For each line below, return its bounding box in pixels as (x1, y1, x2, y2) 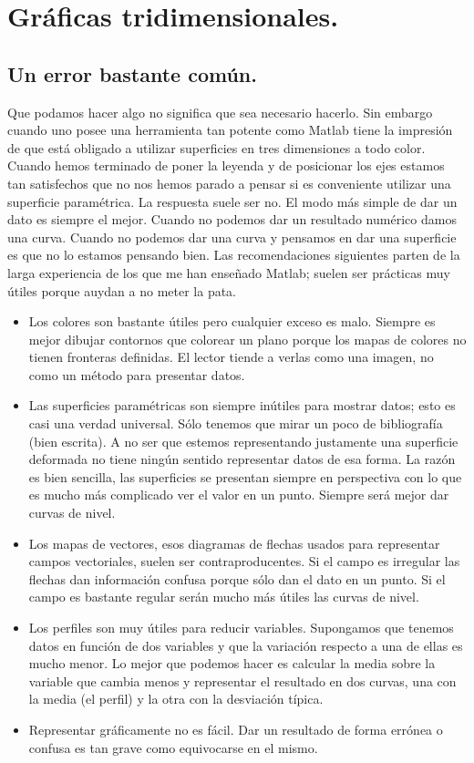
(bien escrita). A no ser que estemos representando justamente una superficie (28, 431, 459, 450)
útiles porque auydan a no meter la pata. (7, 281, 237, 300)
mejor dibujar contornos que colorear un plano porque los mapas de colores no (28, 329, 467, 348)
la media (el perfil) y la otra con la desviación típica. (28, 689, 324, 708)
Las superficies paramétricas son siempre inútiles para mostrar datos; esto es (28, 396, 456, 415)
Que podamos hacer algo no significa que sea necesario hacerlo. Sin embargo (7, 102, 433, 121)
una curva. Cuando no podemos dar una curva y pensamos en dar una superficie (7, 227, 457, 246)
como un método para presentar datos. (28, 365, 245, 384)
